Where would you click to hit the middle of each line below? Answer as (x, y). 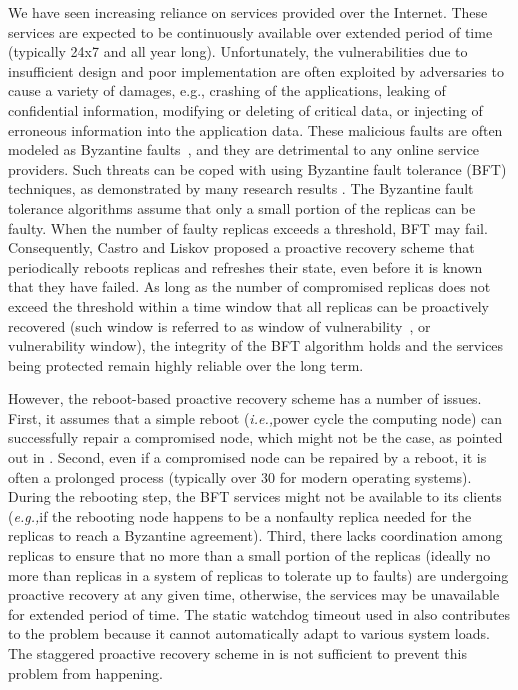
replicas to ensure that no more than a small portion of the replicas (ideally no (249, 555)
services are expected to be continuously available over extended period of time (250, 31)
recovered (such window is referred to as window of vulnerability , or (219, 325)
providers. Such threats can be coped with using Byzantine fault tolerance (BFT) (257, 168)
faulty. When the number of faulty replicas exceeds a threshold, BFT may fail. (248, 227)
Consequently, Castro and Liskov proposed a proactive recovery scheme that (241, 247)
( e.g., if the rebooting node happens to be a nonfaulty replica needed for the (240, 515)
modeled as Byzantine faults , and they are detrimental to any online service (244, 149)
